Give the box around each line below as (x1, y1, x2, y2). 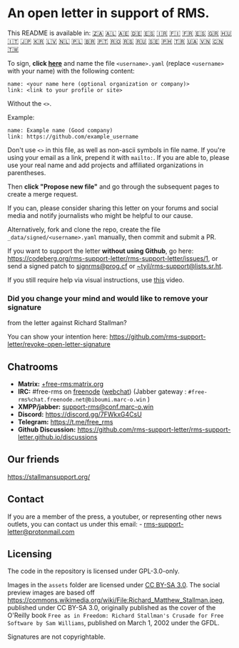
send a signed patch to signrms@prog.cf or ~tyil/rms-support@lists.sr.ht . (7, 261, 223, 270)
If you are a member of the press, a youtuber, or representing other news (7, 512, 223, 521)
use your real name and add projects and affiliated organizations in (7, 161, 204, 169)
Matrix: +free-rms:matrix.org (17, 380, 104, 389)
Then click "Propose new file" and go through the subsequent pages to (7, 182, 220, 191)
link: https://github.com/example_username (7, 133, 139, 140)
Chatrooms (7, 361, 59, 373)
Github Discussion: (17, 425, 76, 434)
